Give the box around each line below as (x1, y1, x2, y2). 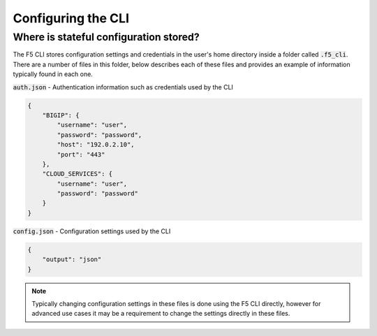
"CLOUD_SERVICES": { (42, 170, 113, 178)
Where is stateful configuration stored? (13, 31, 200, 43)
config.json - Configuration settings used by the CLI (13, 227, 171, 235)
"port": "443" (57, 150, 105, 159)
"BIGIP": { (42, 111, 80, 119)
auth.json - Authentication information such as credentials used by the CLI (13, 82, 234, 91)
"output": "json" (42, 256, 102, 263)
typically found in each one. (13, 70, 94, 78)
